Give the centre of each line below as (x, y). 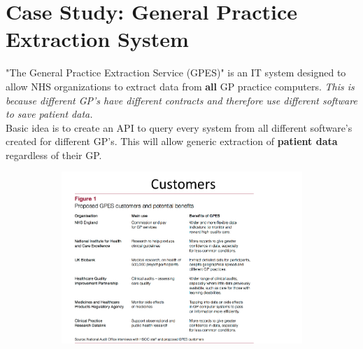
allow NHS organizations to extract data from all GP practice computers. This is (180, 86)
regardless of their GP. (54, 155)
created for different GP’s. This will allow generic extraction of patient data (172, 141)
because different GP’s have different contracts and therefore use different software (181, 100)
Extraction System (97, 39)
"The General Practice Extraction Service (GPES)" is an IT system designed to (176, 73)
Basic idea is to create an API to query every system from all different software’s (179, 127)
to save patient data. (49, 114)
